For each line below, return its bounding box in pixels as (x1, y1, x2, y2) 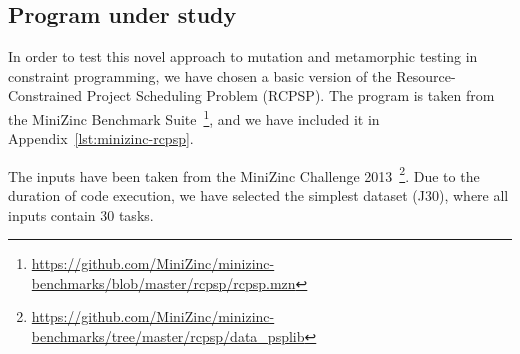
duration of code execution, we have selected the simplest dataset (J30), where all (8, 185, 509, 206)
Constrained (8, 85, 83, 106)
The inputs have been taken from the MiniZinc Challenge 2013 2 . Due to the (8, 162, 480, 186)
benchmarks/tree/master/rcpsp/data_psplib (31, 326, 305, 347)
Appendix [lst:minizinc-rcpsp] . (8, 128, 194, 149)
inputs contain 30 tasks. (8, 204, 154, 225)
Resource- (396, 65, 456, 86)
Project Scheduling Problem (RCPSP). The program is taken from (86, 85, 495, 106)
